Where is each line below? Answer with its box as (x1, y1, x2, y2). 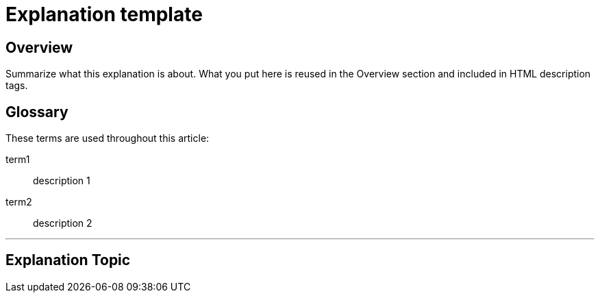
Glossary (5, 103, 68, 121)
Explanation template (5, 3, 203, 26)
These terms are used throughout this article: (5, 132, 210, 145)
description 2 (33, 217, 92, 229)
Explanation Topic (5, 251, 131, 269)
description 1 (33, 175, 90, 187)
